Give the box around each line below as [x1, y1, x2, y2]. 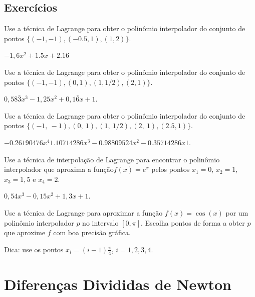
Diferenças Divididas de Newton [4, 273, 231, 294]
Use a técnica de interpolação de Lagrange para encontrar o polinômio [4, 154, 220, 164]
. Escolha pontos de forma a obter [141, 217, 245, 228]
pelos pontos [151, 164, 190, 174]
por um [225, 207, 248, 218]
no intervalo [82, 217, 119, 228]
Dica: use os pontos [4, 244, 64, 254]
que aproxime [4, 227, 46, 238]
